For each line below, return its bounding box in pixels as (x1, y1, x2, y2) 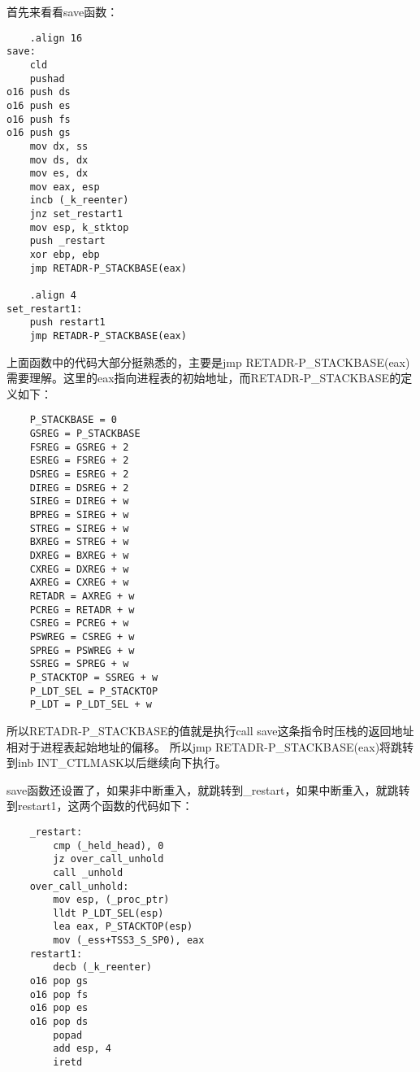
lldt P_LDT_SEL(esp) (53, 907, 164, 919)
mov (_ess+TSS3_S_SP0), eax (53, 935, 205, 947)
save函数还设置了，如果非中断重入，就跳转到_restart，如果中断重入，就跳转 (6, 781, 410, 798)
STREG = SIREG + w (29, 522, 129, 534)
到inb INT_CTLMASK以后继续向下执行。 (6, 754, 227, 771)
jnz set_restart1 (29, 208, 123, 220)
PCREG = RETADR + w (29, 604, 135, 616)
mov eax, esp (29, 181, 100, 193)
